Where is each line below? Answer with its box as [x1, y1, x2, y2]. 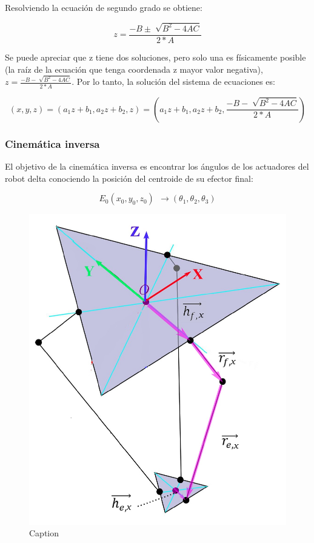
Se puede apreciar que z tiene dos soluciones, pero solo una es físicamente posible [5, 50, 306, 63]
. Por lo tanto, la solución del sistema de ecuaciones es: [72, 75, 275, 88]
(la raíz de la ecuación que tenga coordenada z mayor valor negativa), [5, 62, 263, 75]
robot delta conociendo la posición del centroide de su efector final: [5, 172, 253, 184]
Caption [29, 527, 59, 539]
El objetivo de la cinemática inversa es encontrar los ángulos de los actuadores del [5, 160, 309, 172]
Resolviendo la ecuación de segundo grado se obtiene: [5, 1, 202, 13]
